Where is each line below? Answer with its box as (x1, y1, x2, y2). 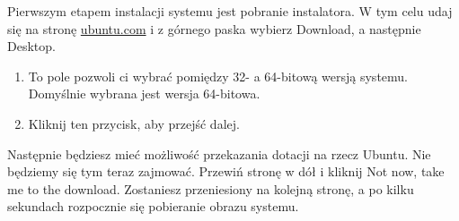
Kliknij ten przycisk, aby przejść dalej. (28, 114, 240, 132)
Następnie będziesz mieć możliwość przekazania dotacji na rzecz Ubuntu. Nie (7, 144, 431, 163)
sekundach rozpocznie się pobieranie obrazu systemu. (7, 197, 299, 216)
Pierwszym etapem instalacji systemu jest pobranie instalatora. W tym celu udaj (7, 2, 453, 20)
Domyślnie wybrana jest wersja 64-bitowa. (28, 84, 260, 103)
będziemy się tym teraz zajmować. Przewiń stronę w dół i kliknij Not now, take (7, 162, 445, 181)
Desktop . (7, 37, 56, 55)
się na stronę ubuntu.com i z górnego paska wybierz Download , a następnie (7, 19, 421, 38)
